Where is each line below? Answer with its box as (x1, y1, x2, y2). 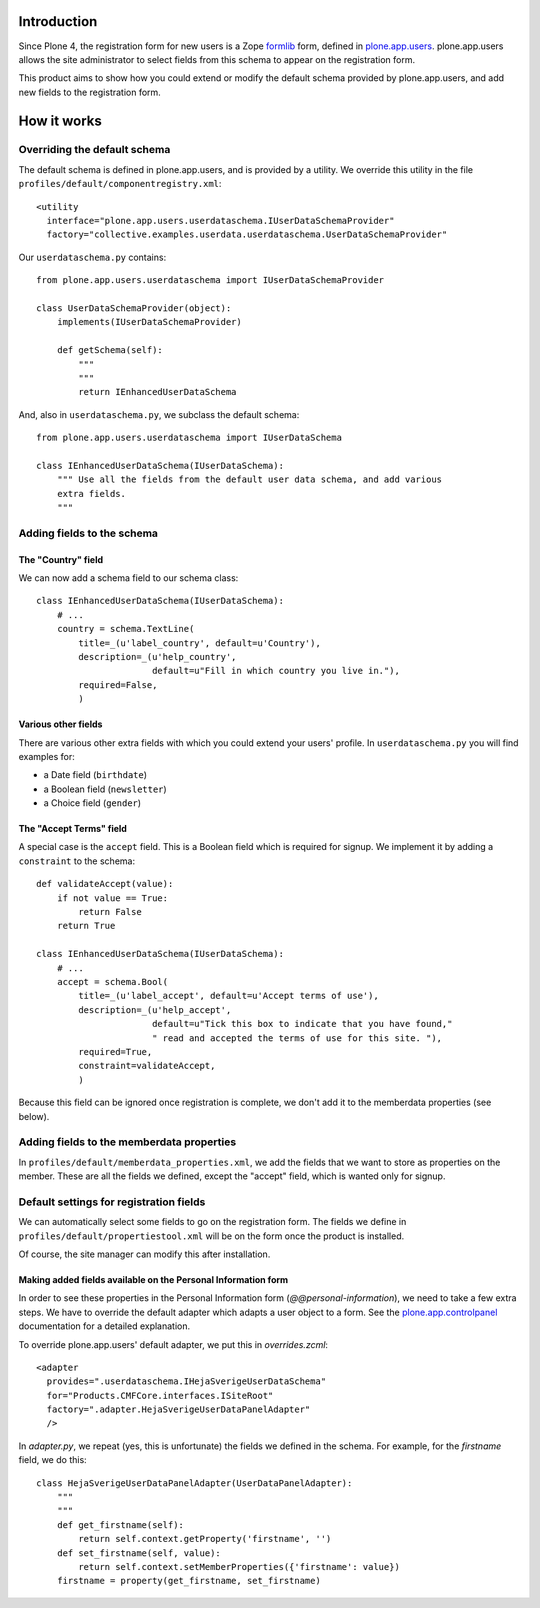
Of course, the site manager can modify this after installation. (18, 1248, 271, 1260)
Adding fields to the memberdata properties (18, 1135, 237, 1149)
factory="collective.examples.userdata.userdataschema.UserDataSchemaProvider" (46, 229, 448, 240)
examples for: (18, 750, 75, 762)
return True (56, 920, 116, 932)
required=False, (78, 679, 158, 690)
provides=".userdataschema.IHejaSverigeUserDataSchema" (46, 1376, 327, 1387)
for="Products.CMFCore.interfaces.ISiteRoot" (46, 1390, 274, 1401)
